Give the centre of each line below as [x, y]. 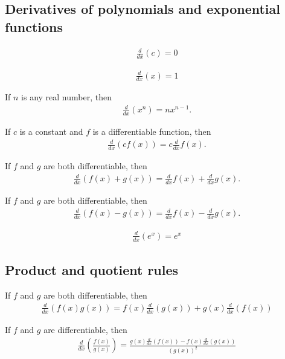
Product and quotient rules [92, 269]
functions [34, 26]
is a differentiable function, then [152, 131]
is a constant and [51, 131]
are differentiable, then [85, 329]
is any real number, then [66, 97]
